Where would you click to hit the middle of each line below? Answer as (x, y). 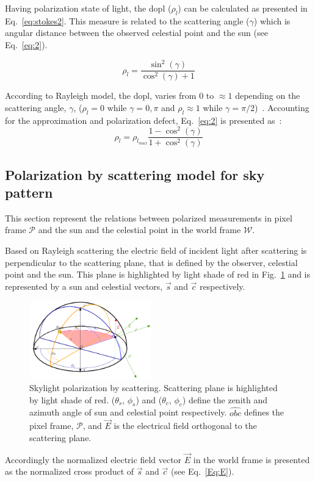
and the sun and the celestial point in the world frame (139, 230)
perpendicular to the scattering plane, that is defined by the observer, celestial (151, 262)
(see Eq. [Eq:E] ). (202, 471)
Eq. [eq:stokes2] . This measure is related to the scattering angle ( (127, 20)
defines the (264, 412)
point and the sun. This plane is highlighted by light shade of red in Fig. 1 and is (158, 274)
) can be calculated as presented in (243, 8)
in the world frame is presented (252, 459)
